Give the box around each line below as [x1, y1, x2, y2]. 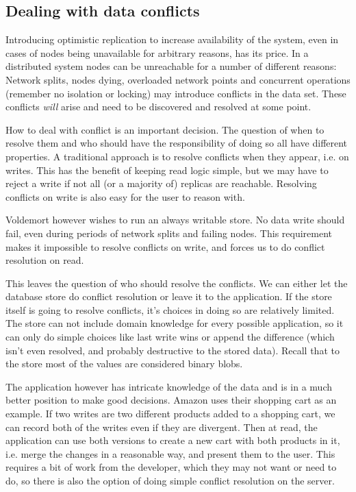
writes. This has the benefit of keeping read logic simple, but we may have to [5, 162, 329, 177]
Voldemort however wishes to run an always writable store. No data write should [5, 212, 345, 227]
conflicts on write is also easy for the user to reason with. [5, 189, 245, 204]
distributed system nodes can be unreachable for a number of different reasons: [5, 59, 337, 73]
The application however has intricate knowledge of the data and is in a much [5, 379, 332, 393]
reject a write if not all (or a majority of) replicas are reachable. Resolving [5, 176, 317, 190]
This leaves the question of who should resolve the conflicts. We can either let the [5, 275, 348, 290]
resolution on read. [5, 253, 84, 267]
